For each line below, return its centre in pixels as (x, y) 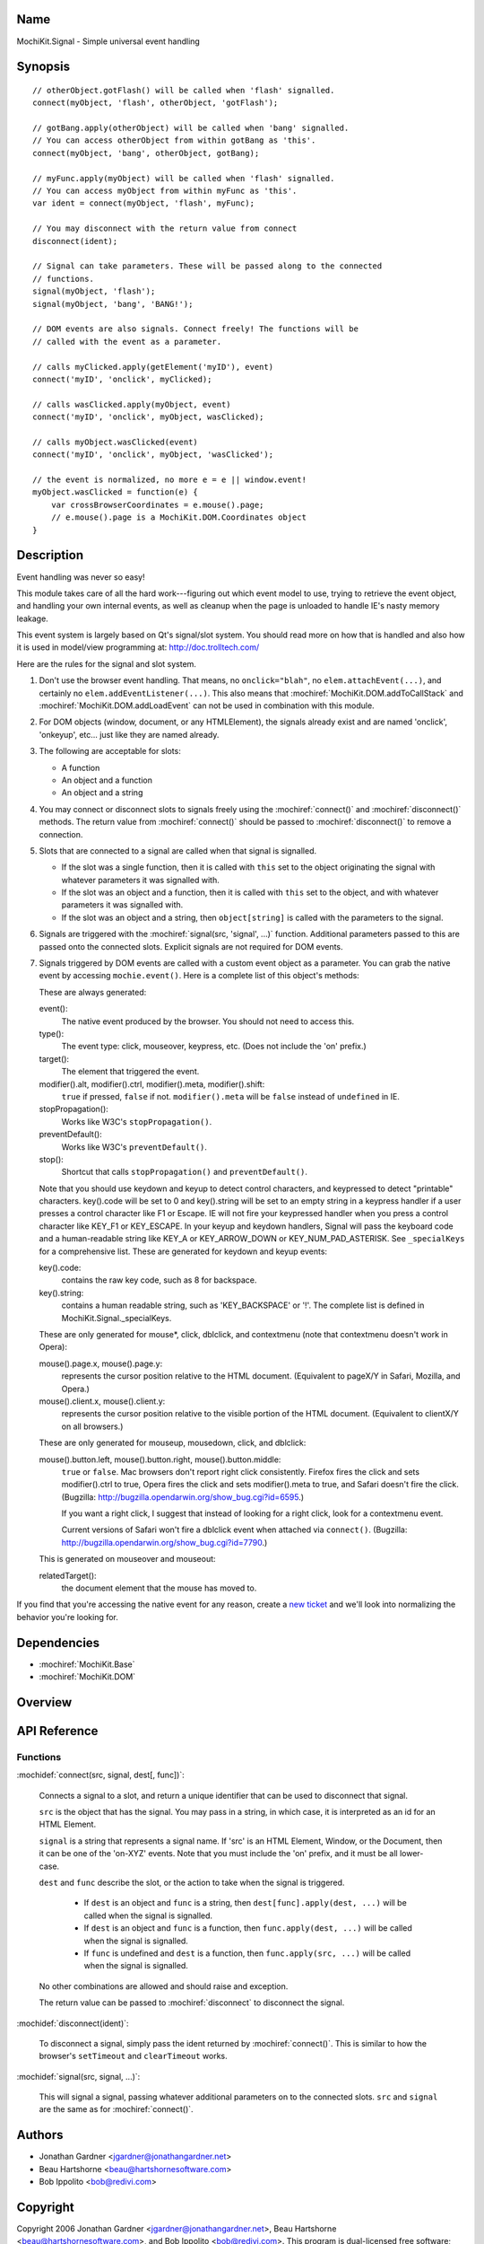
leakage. (32, 618)
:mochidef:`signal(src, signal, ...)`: (78, 2076)
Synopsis (43, 67)
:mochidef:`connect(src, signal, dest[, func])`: (100, 1775)
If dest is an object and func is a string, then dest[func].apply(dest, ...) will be (245, 1903)
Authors (40, 2135)
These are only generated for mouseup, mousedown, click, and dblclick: (173, 1443)
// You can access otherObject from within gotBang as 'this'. (174, 140)
